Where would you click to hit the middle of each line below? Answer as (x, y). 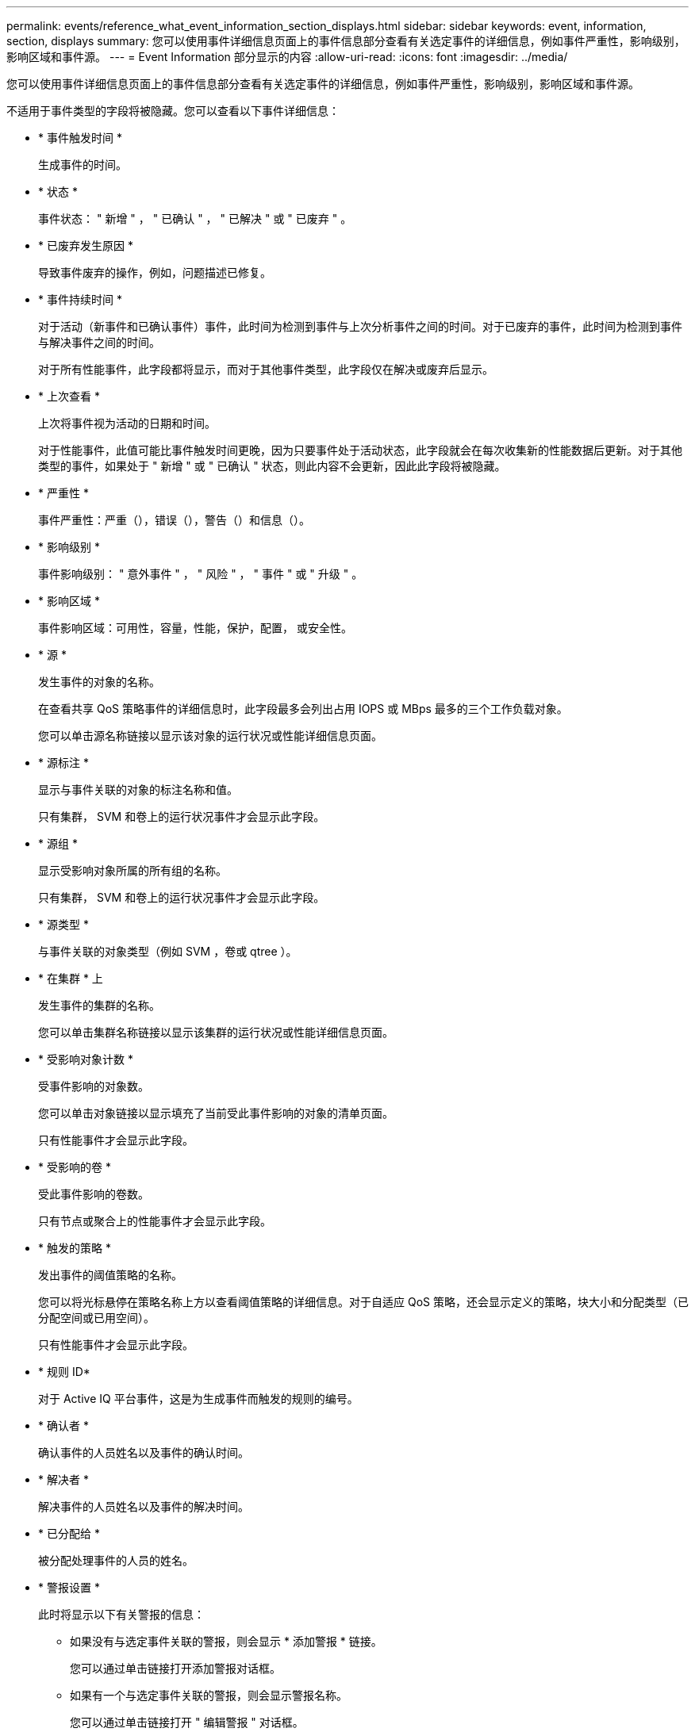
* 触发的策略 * (75, 1248)
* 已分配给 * (69, 1533)
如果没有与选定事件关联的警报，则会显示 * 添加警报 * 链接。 (226, 1641)
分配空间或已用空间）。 (96, 1318)
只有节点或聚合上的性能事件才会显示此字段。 (155, 1221)
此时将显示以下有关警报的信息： (121, 1614)
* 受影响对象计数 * (86, 1059)
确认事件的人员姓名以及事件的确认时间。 (144, 1452)
